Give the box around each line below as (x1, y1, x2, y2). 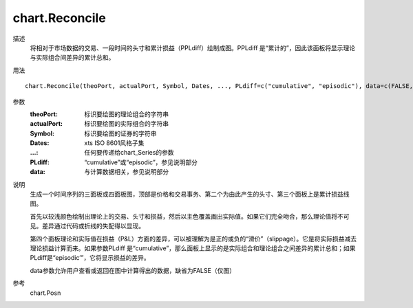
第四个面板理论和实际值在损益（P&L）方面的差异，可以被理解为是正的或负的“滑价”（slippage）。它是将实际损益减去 (30, 234, 357, 243)
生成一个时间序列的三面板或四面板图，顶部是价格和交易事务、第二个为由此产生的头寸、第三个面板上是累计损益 (30, 190, 343, 199)
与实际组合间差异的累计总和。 (30, 54, 115, 62)
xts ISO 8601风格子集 (84, 139, 145, 147)
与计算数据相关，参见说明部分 (84, 168, 169, 176)
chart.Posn (30, 289, 61, 297)
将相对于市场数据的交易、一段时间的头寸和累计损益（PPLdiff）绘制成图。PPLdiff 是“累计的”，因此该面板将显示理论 (30, 43, 356, 52)
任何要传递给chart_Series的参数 (84, 148, 175, 157)
